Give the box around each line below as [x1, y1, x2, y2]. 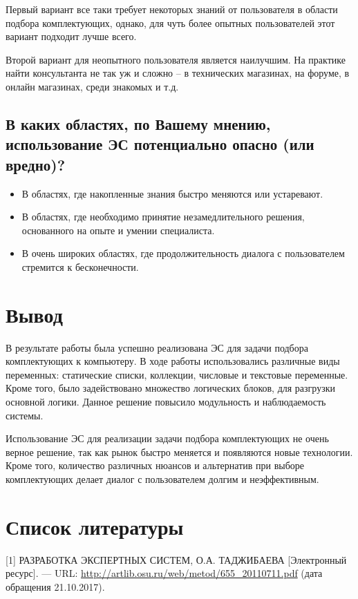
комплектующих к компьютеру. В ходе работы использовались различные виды [6, 354, 340, 368]
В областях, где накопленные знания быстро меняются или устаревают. [21, 186, 323, 200]
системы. [6, 408, 44, 422]
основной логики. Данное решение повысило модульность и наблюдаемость [6, 394, 326, 409]
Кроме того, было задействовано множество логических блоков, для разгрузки [6, 381, 335, 395]
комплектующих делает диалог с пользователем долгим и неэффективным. [6, 471, 319, 486]
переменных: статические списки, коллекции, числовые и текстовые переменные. [6, 367, 348, 381]
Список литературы [6, 512, 184, 540]
